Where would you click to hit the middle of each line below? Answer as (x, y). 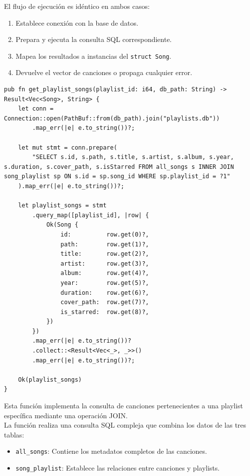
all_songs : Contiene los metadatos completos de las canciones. (111, 451)
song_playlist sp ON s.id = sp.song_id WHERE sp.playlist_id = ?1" (117, 177)
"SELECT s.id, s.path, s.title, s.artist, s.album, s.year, (133, 157)
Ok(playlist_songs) (50, 379)
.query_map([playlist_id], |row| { (91, 215)
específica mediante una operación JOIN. (66, 415)
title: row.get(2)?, (105, 254)
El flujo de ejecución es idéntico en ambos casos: (77, 6)
